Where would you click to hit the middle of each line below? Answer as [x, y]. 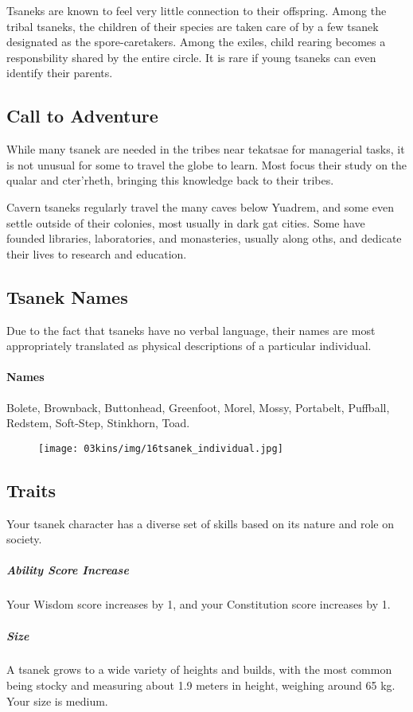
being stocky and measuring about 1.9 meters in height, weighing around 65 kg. [201, 685]
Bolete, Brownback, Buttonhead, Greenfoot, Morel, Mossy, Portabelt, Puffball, [198, 407]
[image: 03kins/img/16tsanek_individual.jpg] [161, 448]
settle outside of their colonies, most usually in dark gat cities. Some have [186, 222]
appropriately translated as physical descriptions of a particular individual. [189, 346]
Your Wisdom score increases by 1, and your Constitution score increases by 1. [199, 604]
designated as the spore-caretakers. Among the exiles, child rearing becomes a [196, 42]
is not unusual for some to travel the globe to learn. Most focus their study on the [207, 164]
